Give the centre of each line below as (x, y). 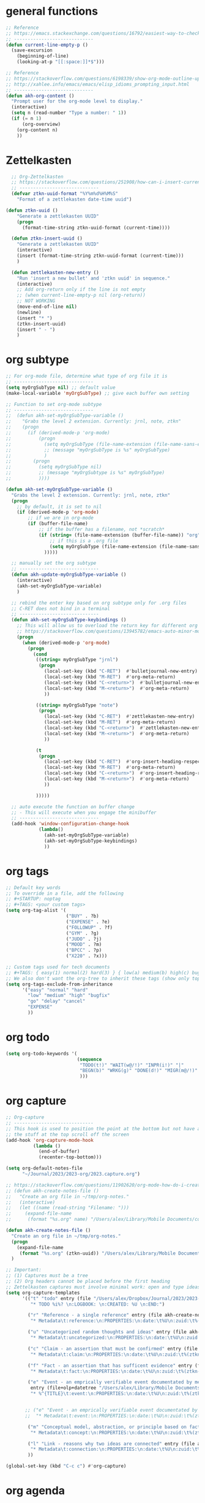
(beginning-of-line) (43, 56)
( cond (40, 654)
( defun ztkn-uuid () (32, 210)
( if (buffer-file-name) (58, 524)
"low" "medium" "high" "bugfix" (69, 996)
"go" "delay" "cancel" (57, 1001)
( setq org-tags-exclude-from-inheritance (59, 984)
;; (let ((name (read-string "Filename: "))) (68, 1208)
